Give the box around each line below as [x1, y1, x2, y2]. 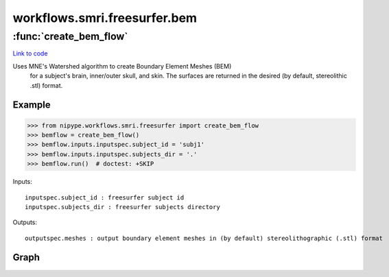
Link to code [12, 49, 48, 58]
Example [12, 99, 51, 111]
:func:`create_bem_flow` [12, 30, 128, 43]
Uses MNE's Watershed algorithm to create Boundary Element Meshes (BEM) [12, 62, 232, 70]
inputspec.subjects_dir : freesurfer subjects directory [25, 203, 221, 210]
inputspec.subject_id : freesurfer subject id [25, 193, 185, 202]
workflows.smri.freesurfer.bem [12, 10, 198, 25]
